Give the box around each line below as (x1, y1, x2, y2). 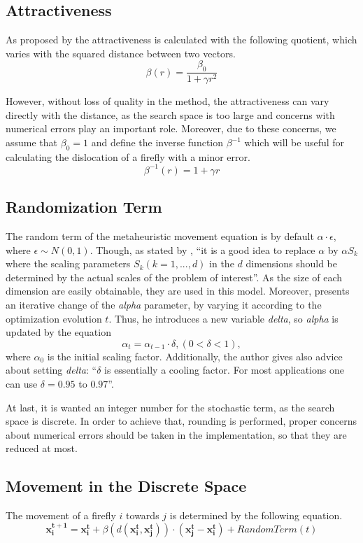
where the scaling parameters (6, 256, 131, 271)
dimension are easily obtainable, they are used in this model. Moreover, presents (6, 283, 350, 298)
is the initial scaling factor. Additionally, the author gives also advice (47, 348, 343, 363)
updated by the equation (6, 325, 111, 339)
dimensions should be (245, 256, 337, 271)
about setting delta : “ (6, 362, 97, 377)
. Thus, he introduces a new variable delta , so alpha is (108, 311, 339, 325)
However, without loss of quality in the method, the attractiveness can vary (6, 94, 329, 108)
